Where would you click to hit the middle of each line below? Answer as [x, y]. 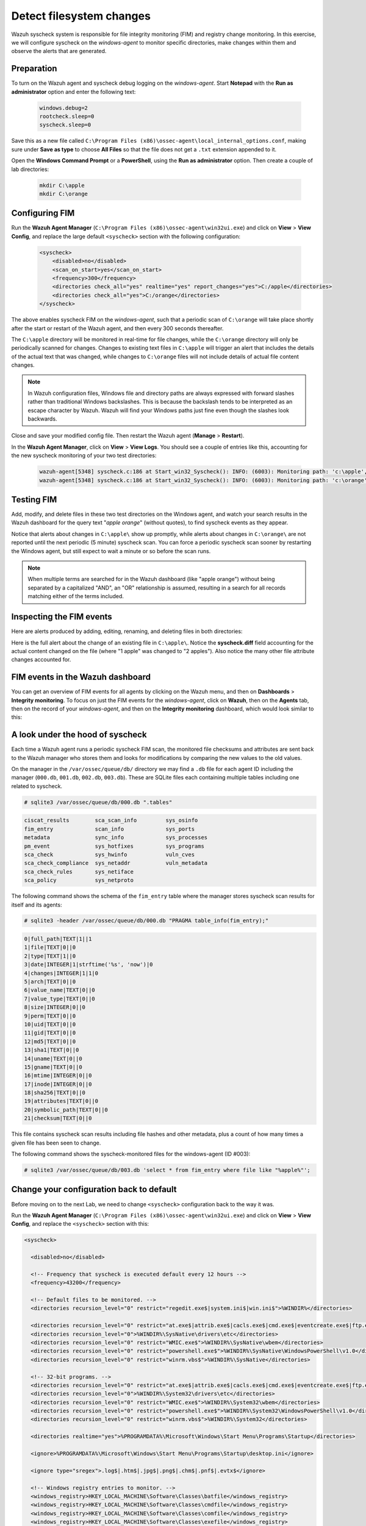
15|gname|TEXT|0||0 [53, 1067]
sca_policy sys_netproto [79, 880]
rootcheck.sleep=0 [67, 116]
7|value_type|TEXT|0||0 [60, 999]
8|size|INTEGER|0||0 [55, 1007]
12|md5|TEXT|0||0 [50, 1041]
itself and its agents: [37, 905]
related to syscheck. [37, 786]
